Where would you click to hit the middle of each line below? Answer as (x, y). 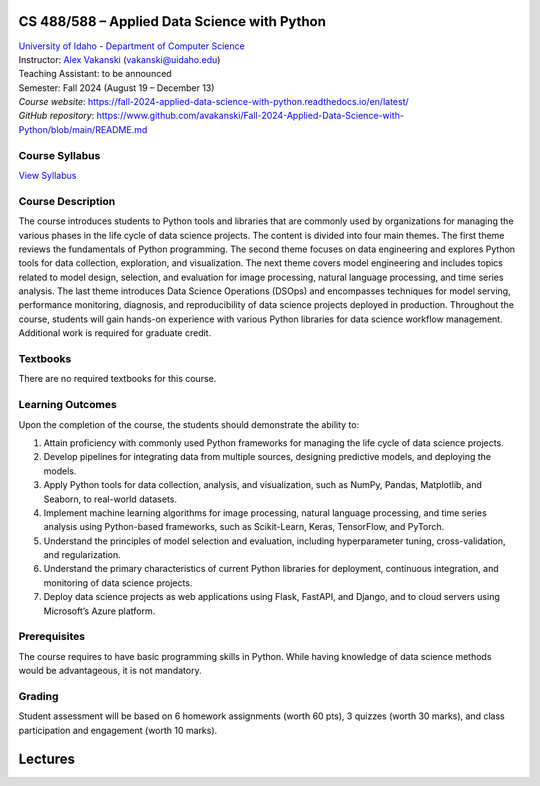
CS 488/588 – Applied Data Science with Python (172, 21)
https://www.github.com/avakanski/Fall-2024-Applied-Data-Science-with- (250, 116)
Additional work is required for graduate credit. (115, 333)
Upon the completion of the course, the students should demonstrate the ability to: (189, 424)
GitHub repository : (56, 116)
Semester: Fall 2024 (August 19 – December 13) (116, 87)
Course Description (67, 201)
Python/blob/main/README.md (83, 129)
